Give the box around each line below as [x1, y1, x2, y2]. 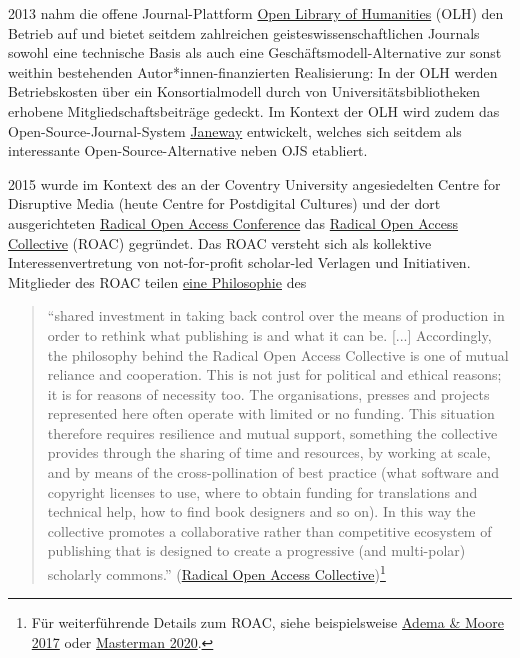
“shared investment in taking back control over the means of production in [47, 305, 505, 326]
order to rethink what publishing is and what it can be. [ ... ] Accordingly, [47, 324, 492, 345]
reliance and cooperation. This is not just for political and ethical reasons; [47, 364, 502, 385]
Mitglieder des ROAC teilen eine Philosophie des [8, 271, 307, 292]
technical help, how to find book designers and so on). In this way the [47, 501, 476, 522]
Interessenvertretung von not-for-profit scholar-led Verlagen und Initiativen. [8, 252, 471, 273]
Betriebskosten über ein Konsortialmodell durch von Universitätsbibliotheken [8, 81, 481, 102]
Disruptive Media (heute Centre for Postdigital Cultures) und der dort [8, 193, 441, 214]
